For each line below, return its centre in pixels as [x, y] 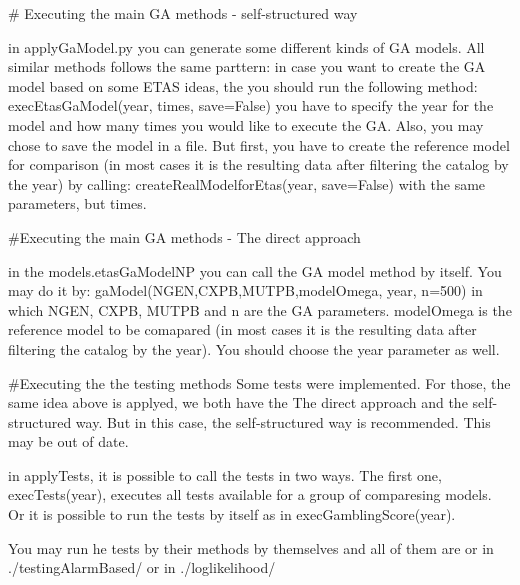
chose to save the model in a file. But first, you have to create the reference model [259, 144]
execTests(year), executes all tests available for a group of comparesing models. [250, 494]
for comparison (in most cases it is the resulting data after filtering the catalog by [258, 164]
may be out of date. [68, 441]
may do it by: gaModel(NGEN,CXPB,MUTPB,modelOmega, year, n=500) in [245, 290]
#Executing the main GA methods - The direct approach [184, 236]
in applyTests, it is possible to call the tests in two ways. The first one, [225, 474]
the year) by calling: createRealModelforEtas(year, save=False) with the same [247, 183]
